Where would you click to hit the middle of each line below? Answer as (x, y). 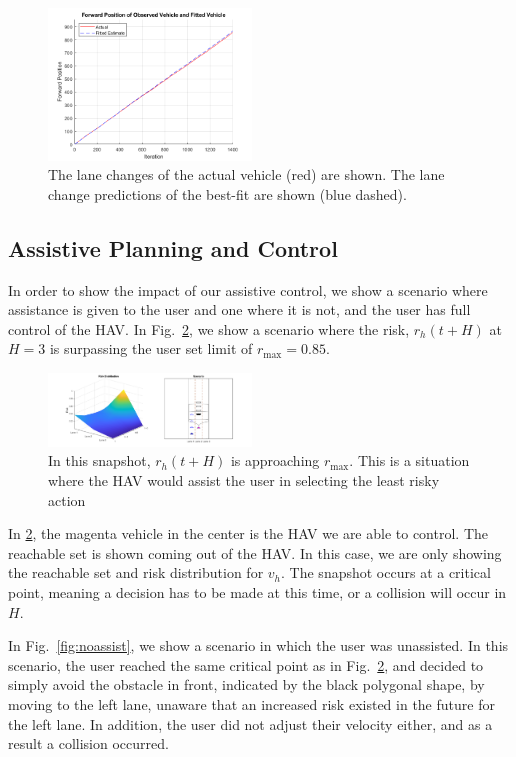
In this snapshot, (99, 460)
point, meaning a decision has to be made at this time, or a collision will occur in (257, 591)
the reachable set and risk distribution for (136, 572)
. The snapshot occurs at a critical (386, 572)
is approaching (275, 460)
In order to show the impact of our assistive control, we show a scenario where (248, 289)
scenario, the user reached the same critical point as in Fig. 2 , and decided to (246, 664)
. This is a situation (409, 460)
